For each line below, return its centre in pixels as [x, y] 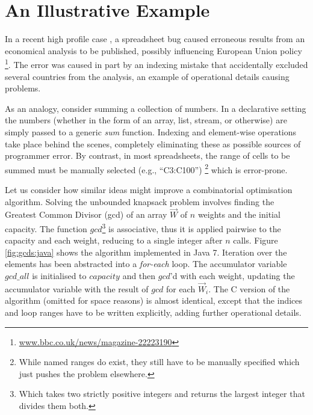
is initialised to [59, 275]
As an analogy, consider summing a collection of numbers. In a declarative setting [156, 108]
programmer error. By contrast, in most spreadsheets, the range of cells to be [147, 155]
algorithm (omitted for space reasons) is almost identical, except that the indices [154, 300]
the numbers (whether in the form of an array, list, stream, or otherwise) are [146, 120]
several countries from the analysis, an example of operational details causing [147, 76]
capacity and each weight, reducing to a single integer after [114, 240]
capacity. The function [46, 228]
